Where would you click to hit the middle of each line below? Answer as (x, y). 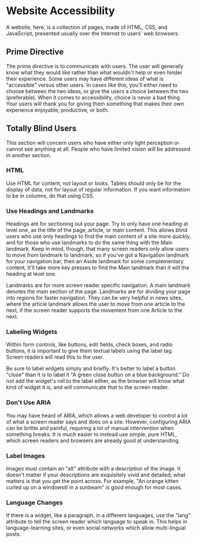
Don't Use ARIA (29, 403)
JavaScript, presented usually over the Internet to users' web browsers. (93, 33)
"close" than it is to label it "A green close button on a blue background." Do (98, 375)
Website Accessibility (61, 11)
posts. (14, 534)
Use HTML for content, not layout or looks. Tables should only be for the (94, 183)
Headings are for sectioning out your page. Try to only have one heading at (97, 224)
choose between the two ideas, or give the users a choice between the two (97, 91)
